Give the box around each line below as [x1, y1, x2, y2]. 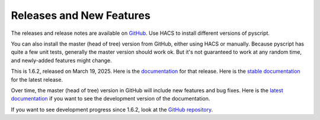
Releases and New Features [11, 9, 151, 22]
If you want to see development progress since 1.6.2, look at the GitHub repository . [11, 106, 213, 113]
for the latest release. [11, 76, 63, 83]
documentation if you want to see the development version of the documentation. [11, 95, 210, 102]
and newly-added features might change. [11, 57, 112, 64]
